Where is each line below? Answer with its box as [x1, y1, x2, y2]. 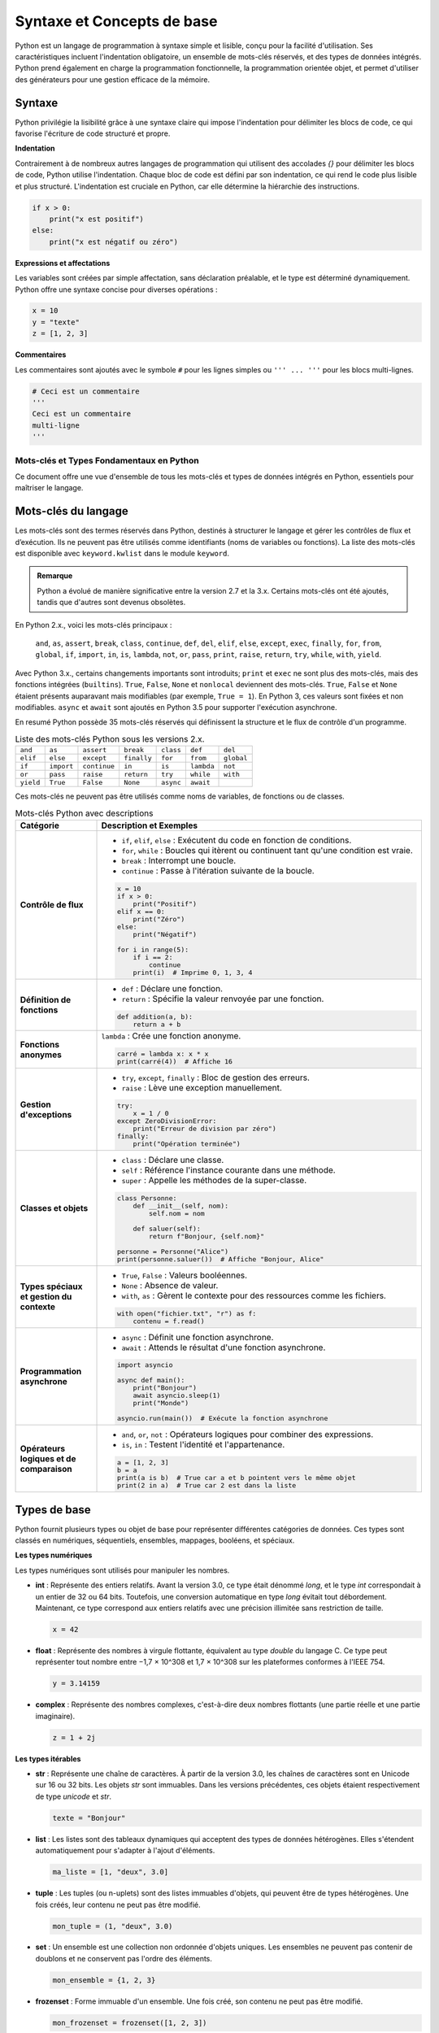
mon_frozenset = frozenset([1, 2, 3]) [52, 2018, 207, 2027]
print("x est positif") [49, 214, 144, 224]
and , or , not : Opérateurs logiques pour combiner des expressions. [121, 1429, 374, 1440]
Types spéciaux [20, 1281, 83, 1292]
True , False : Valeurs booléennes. [121, 1269, 248, 1281]
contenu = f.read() [133, 1317, 205, 1326]
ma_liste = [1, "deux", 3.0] [52, 1867, 169, 1877]
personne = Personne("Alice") [116, 1247, 229, 1256]
